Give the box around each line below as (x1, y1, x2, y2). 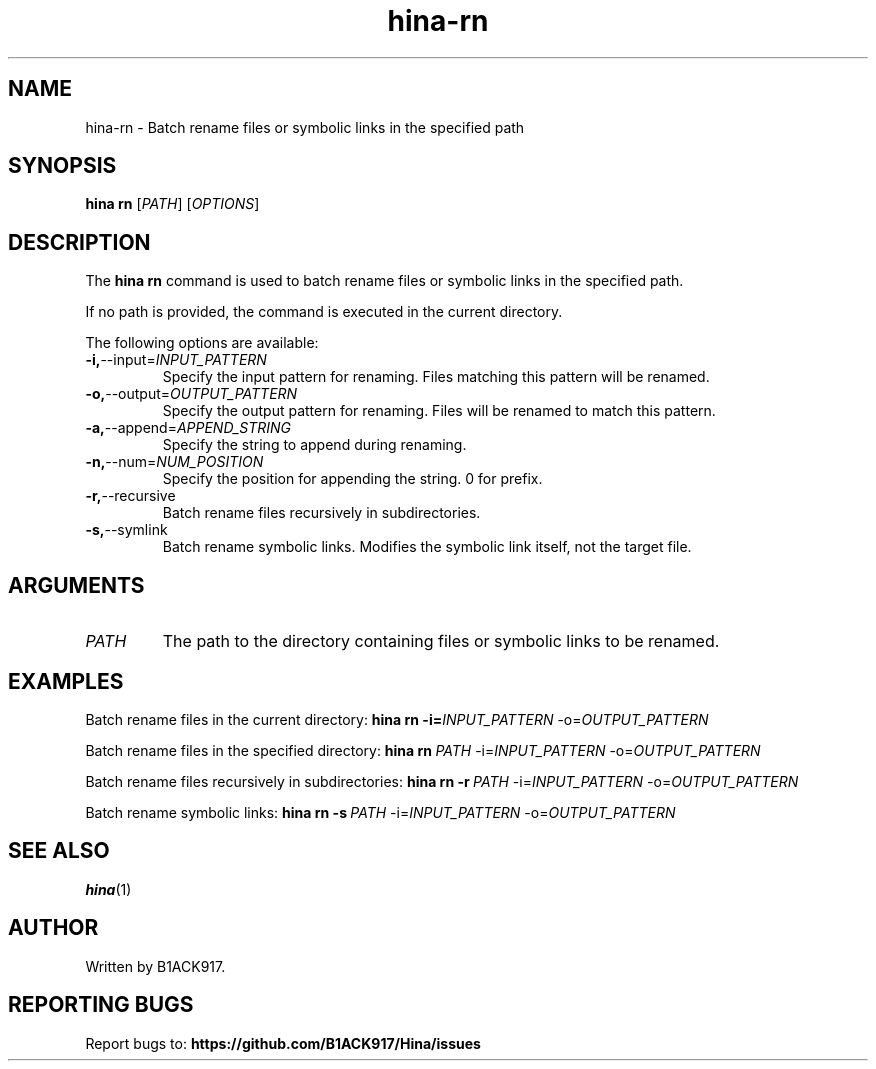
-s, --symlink (85, 521, 168, 539)
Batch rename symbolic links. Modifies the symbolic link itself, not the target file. (162, 538, 692, 556)
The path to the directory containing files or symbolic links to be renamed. (162, 631, 720, 652)
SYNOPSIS (8, 153, 117, 179)
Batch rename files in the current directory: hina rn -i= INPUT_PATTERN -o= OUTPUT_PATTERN (85, 710, 709, 728)
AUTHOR (8, 915, 99, 941)
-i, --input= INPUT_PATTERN (85, 351, 267, 369)
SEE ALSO (8, 838, 110, 864)
